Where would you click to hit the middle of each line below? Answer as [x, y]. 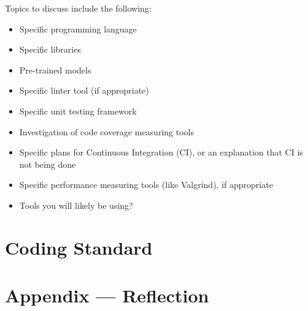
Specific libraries [50, 49]
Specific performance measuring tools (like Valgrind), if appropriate [146, 185]
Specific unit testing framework [78, 111]
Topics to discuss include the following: [78, 8]
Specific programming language [78, 28]
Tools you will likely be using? [76, 205]
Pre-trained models [55, 69]
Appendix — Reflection [107, 295]
